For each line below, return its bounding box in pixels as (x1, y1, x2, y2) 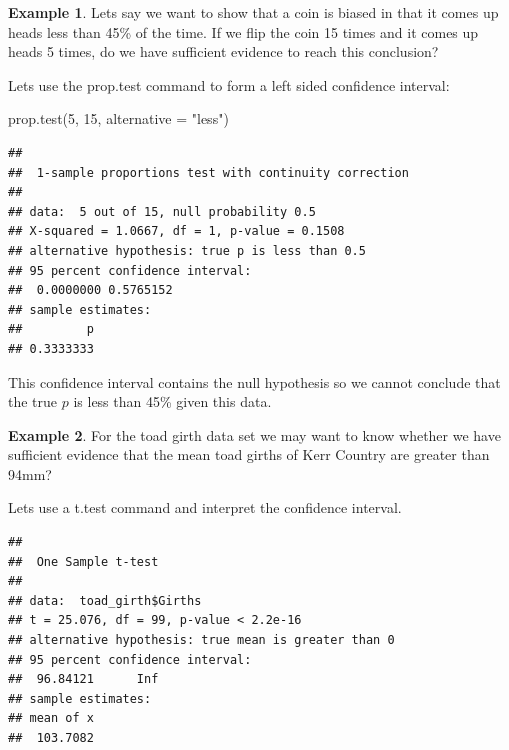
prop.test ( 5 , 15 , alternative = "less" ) (8, 108, 229, 129)
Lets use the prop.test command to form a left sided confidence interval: (8, 74, 450, 95)
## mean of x (8, 711, 94, 726)
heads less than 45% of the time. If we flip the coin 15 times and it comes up (8, 21, 479, 42)
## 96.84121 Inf (8, 672, 159, 687)
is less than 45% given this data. (73, 391, 272, 412)
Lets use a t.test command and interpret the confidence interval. (8, 497, 402, 518)
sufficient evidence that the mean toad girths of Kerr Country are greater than (8, 444, 490, 465)
